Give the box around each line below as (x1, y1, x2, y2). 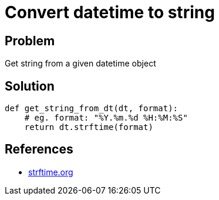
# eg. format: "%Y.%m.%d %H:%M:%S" (24, 113, 188, 123)
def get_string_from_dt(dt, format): (5, 104, 178, 114)
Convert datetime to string (5, 2, 215, 22)
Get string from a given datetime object (5, 58, 156, 69)
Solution (5, 78, 55, 94)
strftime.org (28, 166, 73, 177)
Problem (5, 33, 55, 48)
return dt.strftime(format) (24, 122, 153, 132)
